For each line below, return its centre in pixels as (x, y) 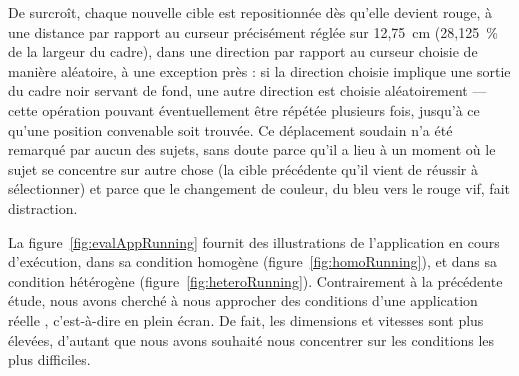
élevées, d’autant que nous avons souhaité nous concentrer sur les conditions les (251, 339)
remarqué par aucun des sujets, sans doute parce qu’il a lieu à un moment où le (252, 149)
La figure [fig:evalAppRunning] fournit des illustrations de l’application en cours (254, 241)
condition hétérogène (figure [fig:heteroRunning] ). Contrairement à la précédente (255, 280)
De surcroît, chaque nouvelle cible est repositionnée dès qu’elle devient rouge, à (250, 12)
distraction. (43, 207)
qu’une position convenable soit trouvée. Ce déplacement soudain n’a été (230, 129)
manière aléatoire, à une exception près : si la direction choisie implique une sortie (259, 70)
